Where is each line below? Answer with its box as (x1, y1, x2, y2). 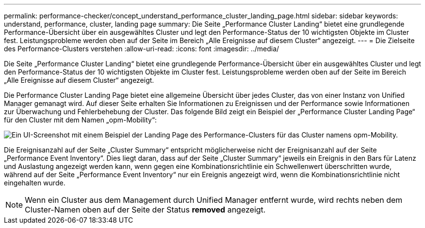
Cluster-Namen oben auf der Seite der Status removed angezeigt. (25, 205, 266, 214)
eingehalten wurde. (4, 179, 65, 187)
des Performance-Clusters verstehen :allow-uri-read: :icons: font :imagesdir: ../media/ (4, 45, 279, 53)
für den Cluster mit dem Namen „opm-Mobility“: (4, 116, 157, 124)
